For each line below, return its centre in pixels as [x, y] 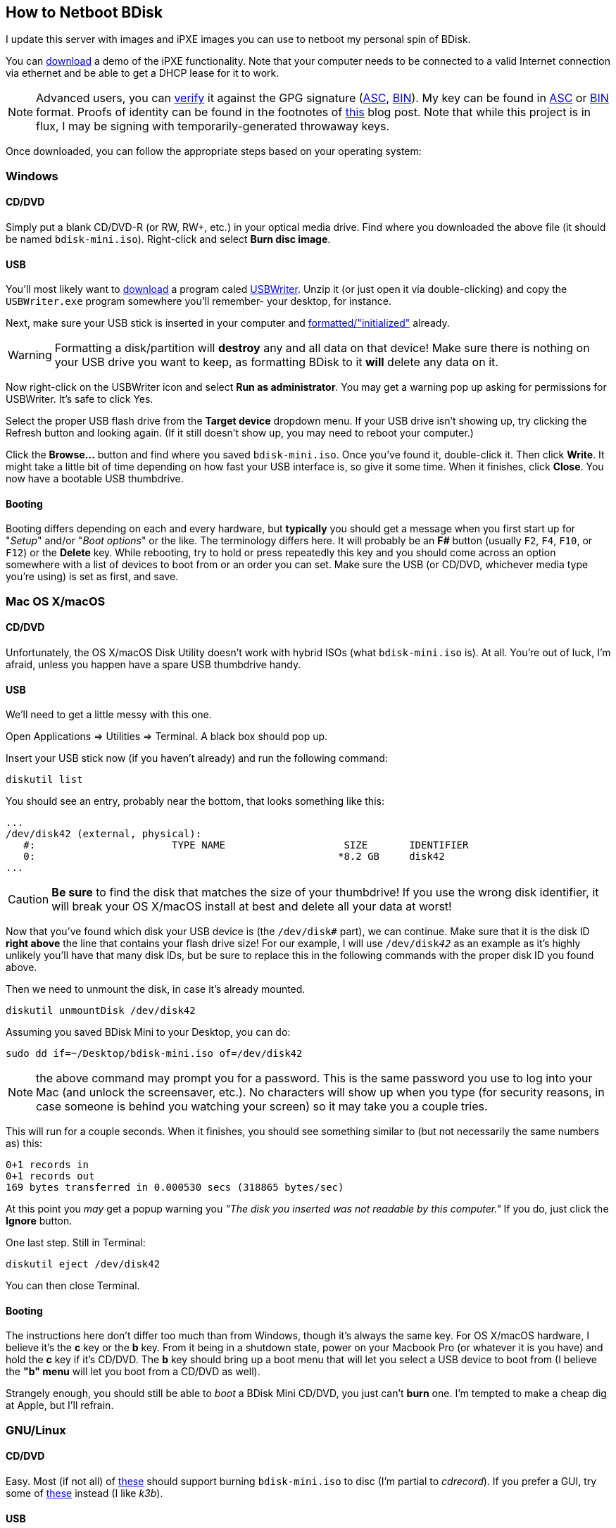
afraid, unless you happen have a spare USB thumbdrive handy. [153, 665]
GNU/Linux [36, 1430]
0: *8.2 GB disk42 [234, 857]
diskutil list [44, 780]
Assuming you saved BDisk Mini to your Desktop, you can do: [148, 1032]
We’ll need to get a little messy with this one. [109, 715]
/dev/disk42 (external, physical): [104, 834]
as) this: [24, 1144]
